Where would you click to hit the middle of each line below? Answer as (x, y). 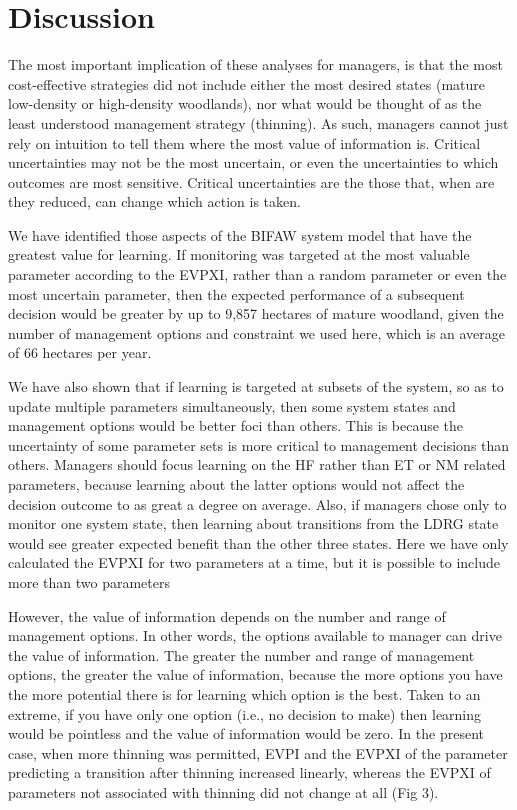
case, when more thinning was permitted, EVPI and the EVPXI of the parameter (258, 752)
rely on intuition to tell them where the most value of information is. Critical (244, 142)
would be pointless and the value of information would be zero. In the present (246, 733)
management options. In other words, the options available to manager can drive (255, 635)
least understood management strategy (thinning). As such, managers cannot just (258, 122)
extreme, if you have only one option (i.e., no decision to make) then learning (245, 713)
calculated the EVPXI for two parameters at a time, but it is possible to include (254, 562)
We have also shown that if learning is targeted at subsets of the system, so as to (256, 386)
